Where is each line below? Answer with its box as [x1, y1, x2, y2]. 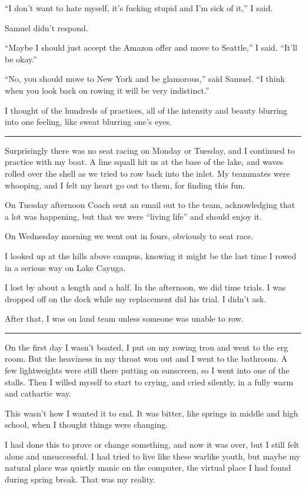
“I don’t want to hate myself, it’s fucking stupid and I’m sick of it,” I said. [5, 2, 273, 14]
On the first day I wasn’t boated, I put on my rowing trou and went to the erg [5, 341, 288, 353]
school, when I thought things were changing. [5, 418, 168, 431]
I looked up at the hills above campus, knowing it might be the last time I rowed [5, 249, 297, 262]
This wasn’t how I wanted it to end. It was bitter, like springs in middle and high [5, 407, 298, 419]
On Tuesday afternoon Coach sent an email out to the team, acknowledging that [5, 199, 295, 211]
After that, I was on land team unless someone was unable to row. [5, 312, 244, 325]
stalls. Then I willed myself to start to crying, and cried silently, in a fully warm [5, 375, 294, 388]
